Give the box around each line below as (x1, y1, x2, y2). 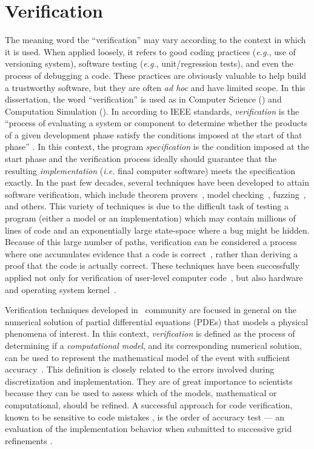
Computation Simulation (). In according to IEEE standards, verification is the (5, 104, 299, 117)
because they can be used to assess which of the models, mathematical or (5, 387, 277, 399)
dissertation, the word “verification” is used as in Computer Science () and (5, 93, 282, 106)
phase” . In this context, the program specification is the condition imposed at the (5, 140, 309, 153)
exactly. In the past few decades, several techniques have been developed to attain (5, 176, 309, 189)
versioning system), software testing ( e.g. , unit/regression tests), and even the (5, 57, 293, 70)
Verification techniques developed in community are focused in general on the (5, 303, 296, 316)
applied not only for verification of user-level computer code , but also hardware (5, 271, 303, 283)
